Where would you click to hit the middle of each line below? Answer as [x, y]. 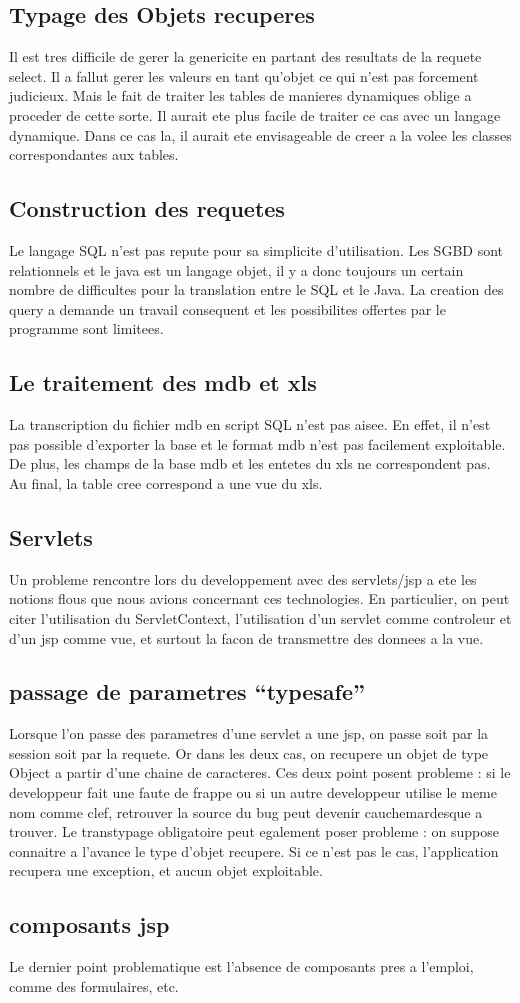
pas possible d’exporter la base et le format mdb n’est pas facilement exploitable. [257, 443]
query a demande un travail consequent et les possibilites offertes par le [227, 308]
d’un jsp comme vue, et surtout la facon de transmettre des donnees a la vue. [246, 637]
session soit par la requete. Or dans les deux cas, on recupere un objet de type [249, 752]
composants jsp [89, 924]
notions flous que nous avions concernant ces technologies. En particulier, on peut [259, 598]
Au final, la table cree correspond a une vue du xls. [166, 482]
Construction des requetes [147, 208]
